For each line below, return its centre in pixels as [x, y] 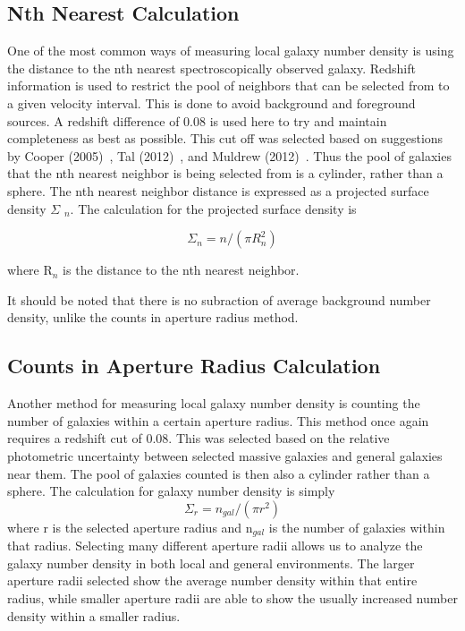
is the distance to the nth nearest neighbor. [181, 270]
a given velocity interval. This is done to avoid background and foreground [211, 102]
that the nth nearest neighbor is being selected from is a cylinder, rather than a [225, 173]
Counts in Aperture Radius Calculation [194, 366]
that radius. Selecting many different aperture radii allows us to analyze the [215, 546]
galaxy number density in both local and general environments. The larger [211, 563]
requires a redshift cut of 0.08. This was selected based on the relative [199, 438]
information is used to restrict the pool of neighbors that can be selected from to [228, 85]
